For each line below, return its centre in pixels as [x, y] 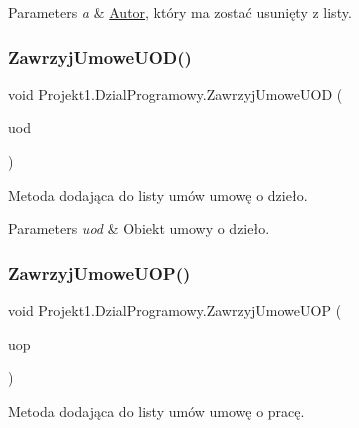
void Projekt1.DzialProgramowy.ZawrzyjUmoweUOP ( [175, 310]
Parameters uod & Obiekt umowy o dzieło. [139, 228]
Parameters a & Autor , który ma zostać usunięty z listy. [180, 12]
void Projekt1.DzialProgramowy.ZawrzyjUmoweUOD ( [175, 93]
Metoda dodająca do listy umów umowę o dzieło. [158, 194]
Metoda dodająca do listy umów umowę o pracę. [156, 410]
